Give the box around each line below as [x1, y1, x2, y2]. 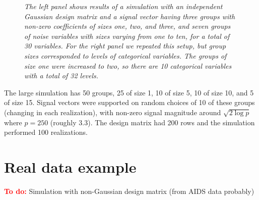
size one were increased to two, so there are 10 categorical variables [24, 60, 232, 71]
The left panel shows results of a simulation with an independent [24, 1, 223, 11]
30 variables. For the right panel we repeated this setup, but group [24, 40, 226, 51]
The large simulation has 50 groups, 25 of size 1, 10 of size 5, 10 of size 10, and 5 [4, 87, 254, 97]
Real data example [4, 156, 137, 177]
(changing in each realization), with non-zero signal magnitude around [4, 107, 221, 117]
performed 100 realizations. [4, 127, 88, 137]
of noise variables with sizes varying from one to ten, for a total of [24, 30, 230, 41]
